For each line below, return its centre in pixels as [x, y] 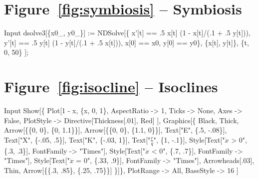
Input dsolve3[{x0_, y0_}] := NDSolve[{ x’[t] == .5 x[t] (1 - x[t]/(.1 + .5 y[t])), [127, 33]
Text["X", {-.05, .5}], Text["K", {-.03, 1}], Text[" [77, 139]
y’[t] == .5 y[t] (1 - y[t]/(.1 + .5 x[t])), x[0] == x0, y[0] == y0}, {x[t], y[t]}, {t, [127, 42]
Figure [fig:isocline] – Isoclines [111, 87]
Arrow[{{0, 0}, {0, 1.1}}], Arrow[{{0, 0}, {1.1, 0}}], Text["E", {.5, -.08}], [116, 130]
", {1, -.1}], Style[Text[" [189, 139]
